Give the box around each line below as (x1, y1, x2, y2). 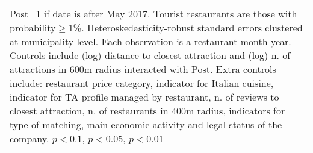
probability (10, 20, 56, 34)
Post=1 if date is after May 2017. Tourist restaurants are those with (10, 7, 297, 20)
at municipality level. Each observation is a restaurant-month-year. (10, 34, 291, 48)
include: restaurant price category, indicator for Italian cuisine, (10, 76, 274, 90)
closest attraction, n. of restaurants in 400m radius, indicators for (10, 104, 285, 117)
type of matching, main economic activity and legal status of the (10, 117, 282, 131)
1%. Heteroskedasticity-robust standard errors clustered (68, 20, 303, 34)
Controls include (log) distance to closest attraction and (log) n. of (10, 48, 291, 62)
